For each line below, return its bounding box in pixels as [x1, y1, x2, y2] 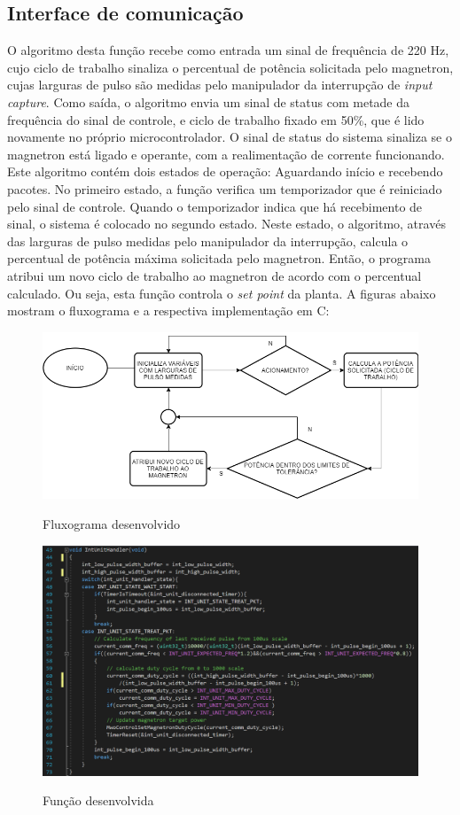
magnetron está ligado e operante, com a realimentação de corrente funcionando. [7, 144, 445, 163]
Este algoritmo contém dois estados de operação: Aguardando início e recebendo [7, 162, 443, 181]
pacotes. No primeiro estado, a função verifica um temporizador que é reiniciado [7, 179, 442, 198]
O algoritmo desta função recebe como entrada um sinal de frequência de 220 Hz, [7, 41, 449, 59]
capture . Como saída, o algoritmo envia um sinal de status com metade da [7, 92, 410, 111]
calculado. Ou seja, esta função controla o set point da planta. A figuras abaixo [7, 283, 436, 302]
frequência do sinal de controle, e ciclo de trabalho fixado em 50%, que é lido [7, 110, 425, 128]
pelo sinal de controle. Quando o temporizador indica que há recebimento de [7, 197, 423, 215]
